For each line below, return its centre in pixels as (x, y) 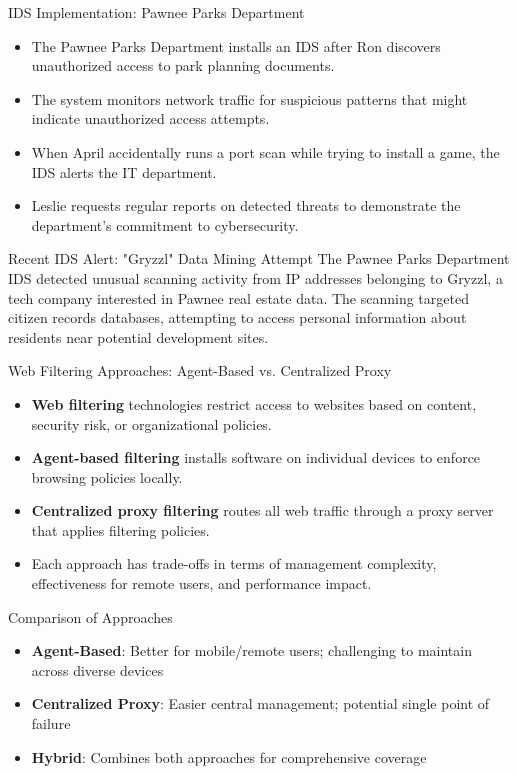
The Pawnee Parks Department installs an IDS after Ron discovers (236, 45)
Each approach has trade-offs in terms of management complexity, (234, 563)
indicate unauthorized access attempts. (150, 118)
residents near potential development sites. (138, 336)
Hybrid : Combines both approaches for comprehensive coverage (229, 756)
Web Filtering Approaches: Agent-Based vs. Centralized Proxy (200, 370)
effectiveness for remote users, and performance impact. (201, 583)
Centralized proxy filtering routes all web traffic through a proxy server (262, 510)
